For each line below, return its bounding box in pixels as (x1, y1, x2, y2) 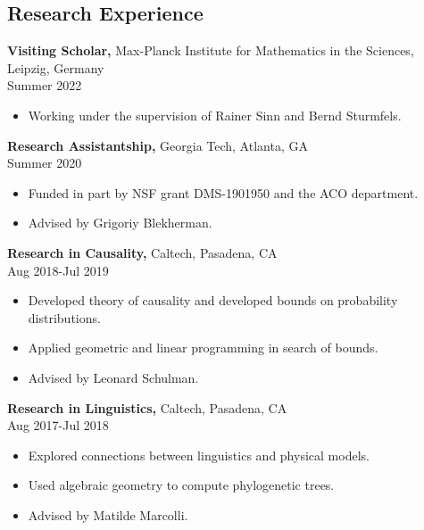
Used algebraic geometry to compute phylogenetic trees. (28, 476, 335, 494)
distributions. (28, 308, 101, 327)
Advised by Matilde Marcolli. (28, 505, 188, 524)
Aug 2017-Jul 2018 (7, 416, 109, 435)
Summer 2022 (7, 76, 82, 95)
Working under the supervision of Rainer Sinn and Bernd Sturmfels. (28, 105, 402, 124)
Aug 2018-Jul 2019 (7, 261, 109, 279)
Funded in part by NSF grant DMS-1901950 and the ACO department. (28, 183, 419, 202)
